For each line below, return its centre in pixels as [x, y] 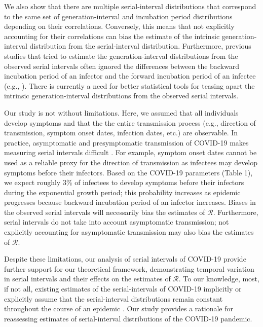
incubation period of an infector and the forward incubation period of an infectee [130, 76]
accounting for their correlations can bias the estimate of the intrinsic [112, 36]
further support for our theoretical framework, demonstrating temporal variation [129, 268]
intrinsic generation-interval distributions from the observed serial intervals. [121, 96]
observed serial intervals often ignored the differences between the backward [122, 66]
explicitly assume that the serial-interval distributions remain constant [114, 298]
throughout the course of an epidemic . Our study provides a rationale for [119, 308]
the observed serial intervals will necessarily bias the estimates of [105, 212]
